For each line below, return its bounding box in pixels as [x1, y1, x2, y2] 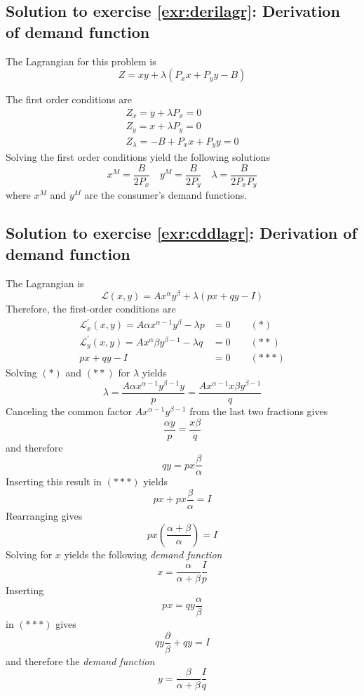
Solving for [6, 546, 53, 561]
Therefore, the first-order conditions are [6, 301, 176, 316]
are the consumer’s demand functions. [84, 188, 248, 202]
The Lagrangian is [6, 275, 84, 290]
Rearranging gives [6, 508, 83, 523]
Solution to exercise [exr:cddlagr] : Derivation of [6, 222, 357, 244]
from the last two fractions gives [189, 404, 328, 419]
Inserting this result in [6, 474, 102, 489]
